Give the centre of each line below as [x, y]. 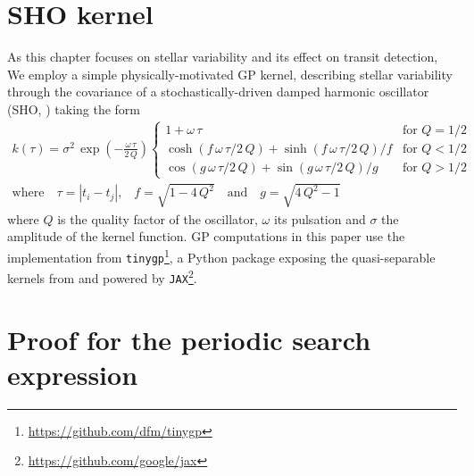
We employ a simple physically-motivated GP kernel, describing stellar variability [230, 74]
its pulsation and [320, 218]
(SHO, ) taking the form [74, 109]
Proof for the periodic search [189, 339]
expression [73, 374]
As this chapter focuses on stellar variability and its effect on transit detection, [223, 57]
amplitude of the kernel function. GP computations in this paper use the [206, 236]
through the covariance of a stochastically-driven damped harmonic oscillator [218, 92]
